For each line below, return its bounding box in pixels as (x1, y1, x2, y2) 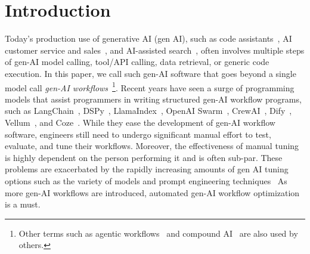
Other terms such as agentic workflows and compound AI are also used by (18, 227, 298, 239)
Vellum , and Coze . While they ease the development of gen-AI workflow (5, 116, 275, 128)
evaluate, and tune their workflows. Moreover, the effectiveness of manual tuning (5, 140, 299, 152)
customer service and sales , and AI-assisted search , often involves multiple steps (5, 44, 305, 56)
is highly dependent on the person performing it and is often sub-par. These (5, 151, 283, 163)
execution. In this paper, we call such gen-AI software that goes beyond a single (5, 67, 296, 79)
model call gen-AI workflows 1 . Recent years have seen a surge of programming (5, 79, 294, 94)
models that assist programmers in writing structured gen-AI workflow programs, (5, 92, 302, 105)
